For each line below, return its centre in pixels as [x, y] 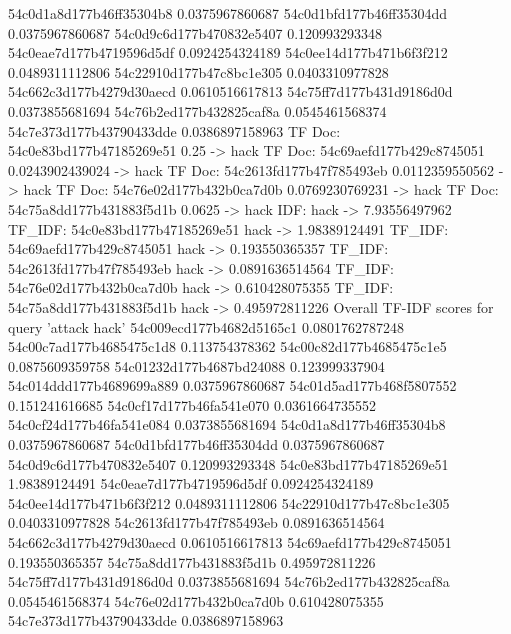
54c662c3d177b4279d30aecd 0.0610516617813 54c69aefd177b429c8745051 [230, 542]
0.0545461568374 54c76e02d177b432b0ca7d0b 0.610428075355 [196, 600]
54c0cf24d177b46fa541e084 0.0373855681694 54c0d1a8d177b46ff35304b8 [227, 424]
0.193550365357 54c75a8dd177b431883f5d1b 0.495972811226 [192, 561]
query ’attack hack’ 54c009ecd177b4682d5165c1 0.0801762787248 [206, 326]
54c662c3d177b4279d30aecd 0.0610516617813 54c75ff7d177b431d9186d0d [230, 91]
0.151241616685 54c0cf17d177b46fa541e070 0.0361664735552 [192, 404]
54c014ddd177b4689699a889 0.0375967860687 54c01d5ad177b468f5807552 [232, 385]
